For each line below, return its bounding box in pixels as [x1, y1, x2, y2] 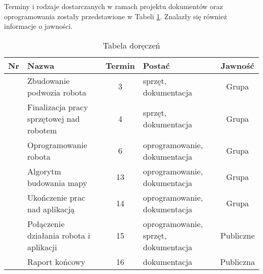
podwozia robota [27, 86, 86, 98]
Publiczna [220, 255, 255, 267]
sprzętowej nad [27, 112, 80, 124]
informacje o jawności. [4, 21, 73, 31]
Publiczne [220, 229, 255, 241]
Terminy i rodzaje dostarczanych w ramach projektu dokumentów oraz [4, 1, 223, 11]
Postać [143, 59, 170, 71]
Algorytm [27, 165, 61, 177]
